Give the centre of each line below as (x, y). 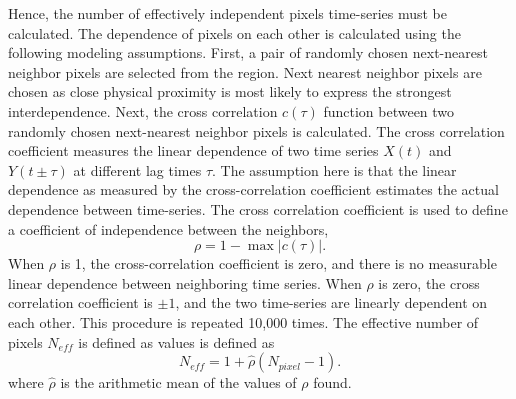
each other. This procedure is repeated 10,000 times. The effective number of (243, 321)
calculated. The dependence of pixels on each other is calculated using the (234, 32)
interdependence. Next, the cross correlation (143, 110)
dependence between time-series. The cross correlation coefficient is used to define (258, 208)
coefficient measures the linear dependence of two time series (193, 150)
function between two (389, 110)
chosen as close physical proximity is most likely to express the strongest (230, 91)
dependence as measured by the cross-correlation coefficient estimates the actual (253, 189)
